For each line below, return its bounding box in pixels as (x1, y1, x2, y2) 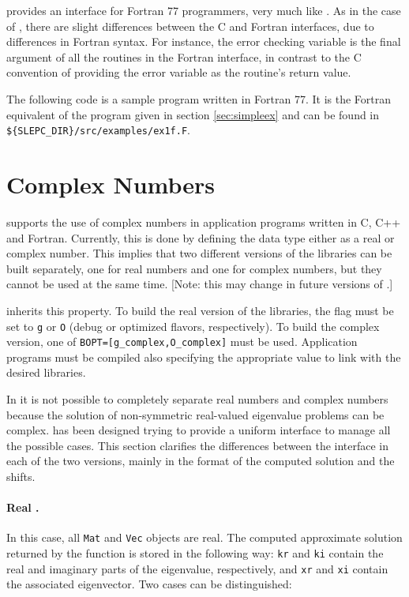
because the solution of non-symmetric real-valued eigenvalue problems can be (6, 406, 385, 422)
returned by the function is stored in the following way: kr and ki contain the (6, 545, 384, 561)
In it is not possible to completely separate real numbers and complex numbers (6, 391, 388, 407)
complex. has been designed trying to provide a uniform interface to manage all (6, 422, 391, 438)
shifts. (6, 467, 36, 484)
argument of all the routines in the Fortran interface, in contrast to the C (6, 48, 362, 65)
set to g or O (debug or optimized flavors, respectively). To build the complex (6, 317, 380, 334)
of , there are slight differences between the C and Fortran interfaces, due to (6, 17, 374, 34)
